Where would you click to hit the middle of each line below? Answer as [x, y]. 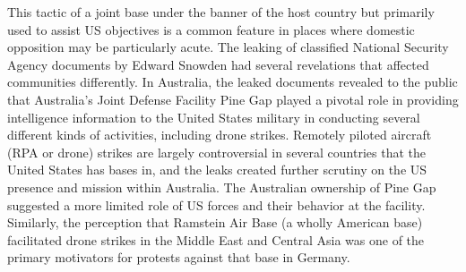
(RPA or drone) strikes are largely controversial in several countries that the [216, 152]
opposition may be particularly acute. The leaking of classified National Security [228, 47]
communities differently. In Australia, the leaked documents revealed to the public [233, 82]
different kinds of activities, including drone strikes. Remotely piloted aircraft [220, 135]
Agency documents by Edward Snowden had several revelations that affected [218, 64]
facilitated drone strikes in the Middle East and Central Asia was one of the [216, 239]
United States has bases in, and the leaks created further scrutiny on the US [217, 170]
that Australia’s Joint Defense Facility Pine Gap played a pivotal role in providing [233, 99]
